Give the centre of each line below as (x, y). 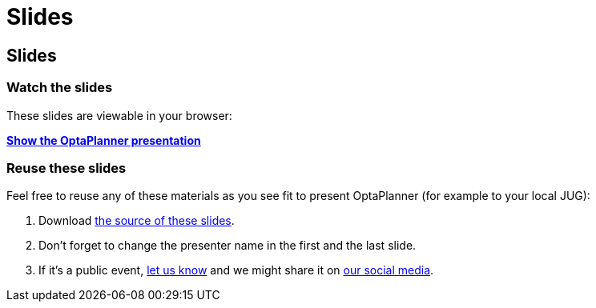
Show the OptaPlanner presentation (104, 140)
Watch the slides (60, 88)
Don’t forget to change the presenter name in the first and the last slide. (228, 246)
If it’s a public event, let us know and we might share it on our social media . (236, 270)
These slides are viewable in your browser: (119, 115)
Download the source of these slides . (137, 221)
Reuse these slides (66, 168)
